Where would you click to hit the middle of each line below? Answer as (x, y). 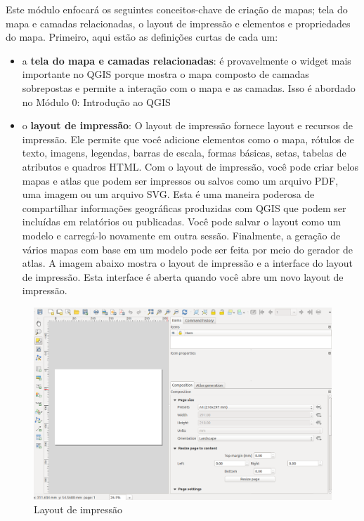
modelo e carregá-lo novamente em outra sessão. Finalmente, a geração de (181, 235)
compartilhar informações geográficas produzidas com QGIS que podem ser (184, 207)
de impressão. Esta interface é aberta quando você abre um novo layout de (183, 276)
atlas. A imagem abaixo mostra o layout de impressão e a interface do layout (187, 263)
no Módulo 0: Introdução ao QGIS (96, 101)
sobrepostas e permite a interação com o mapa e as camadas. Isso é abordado (189, 87)
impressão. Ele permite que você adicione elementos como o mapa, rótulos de (188, 139)
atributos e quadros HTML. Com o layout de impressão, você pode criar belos (190, 166)
